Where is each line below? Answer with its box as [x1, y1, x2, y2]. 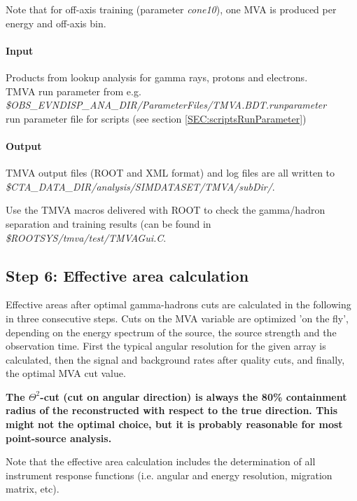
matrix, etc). [6, 481, 59, 496]
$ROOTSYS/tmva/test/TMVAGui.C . [6, 230, 167, 245]
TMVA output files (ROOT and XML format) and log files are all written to [6, 165, 335, 180]
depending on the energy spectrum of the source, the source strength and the [6, 324, 337, 339]
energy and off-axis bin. [6, 15, 106, 30]
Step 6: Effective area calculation [6, 264, 249, 286]
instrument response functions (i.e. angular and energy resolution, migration [6, 467, 332, 482]
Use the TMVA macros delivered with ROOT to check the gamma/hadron [6, 203, 325, 217]
